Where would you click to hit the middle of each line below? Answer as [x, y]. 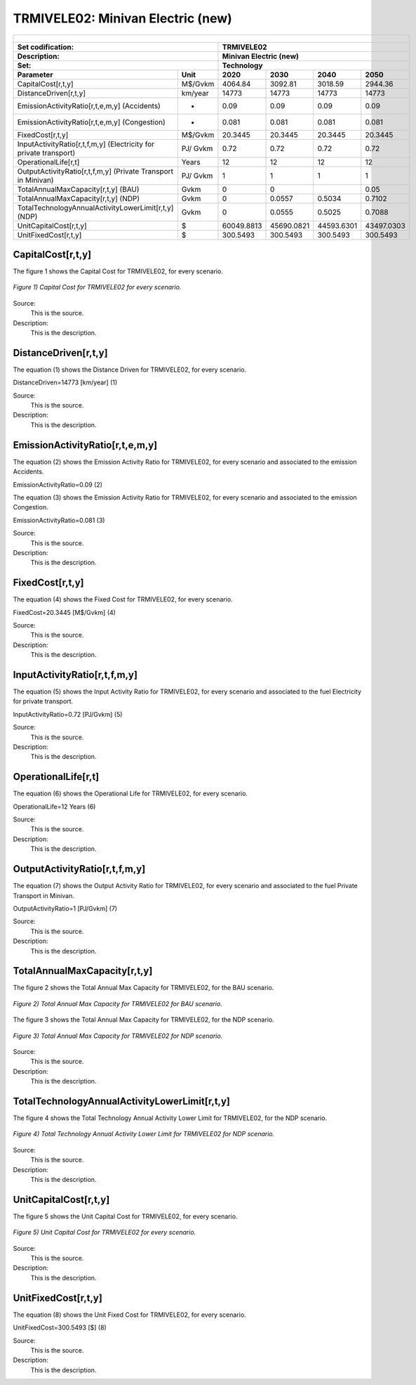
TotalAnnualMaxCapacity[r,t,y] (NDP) [79, 198]
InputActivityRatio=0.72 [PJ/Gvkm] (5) [68, 714]
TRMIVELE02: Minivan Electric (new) [123, 18]
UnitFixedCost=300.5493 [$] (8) [60, 1327]
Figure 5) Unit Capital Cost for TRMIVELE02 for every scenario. [105, 1233]
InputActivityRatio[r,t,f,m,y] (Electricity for [86, 144]
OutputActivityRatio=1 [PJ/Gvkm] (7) [65, 908]
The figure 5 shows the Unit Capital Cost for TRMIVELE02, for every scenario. [125, 1216]
